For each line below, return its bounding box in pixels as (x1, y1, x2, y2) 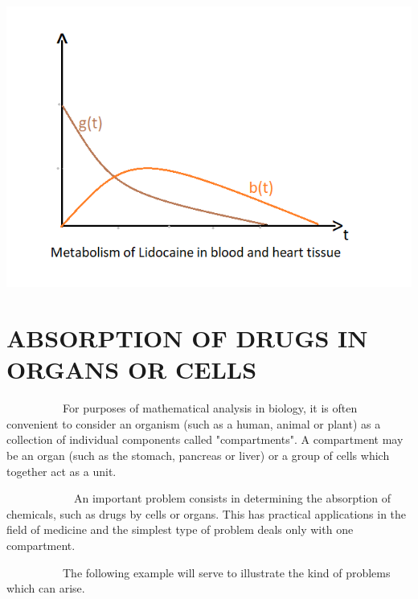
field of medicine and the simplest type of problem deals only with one (6, 521, 354, 538)
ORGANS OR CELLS (6, 353, 257, 386)
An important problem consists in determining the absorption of (73, 490, 391, 507)
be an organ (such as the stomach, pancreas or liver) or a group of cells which (6, 446, 390, 463)
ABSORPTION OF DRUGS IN (6, 322, 368, 355)
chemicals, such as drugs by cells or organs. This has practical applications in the (6, 505, 407, 522)
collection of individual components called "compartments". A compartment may (6, 431, 404, 448)
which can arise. (6, 580, 85, 597)
